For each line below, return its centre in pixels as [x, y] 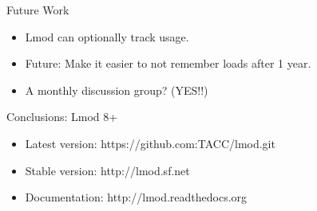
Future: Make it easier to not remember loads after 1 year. [168, 63]
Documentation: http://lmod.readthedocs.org [136, 197]
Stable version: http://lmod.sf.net [107, 170]
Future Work [38, 10]
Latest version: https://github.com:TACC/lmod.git [150, 143]
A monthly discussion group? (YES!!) [117, 90]
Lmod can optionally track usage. [107, 36]
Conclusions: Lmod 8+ [62, 117]
